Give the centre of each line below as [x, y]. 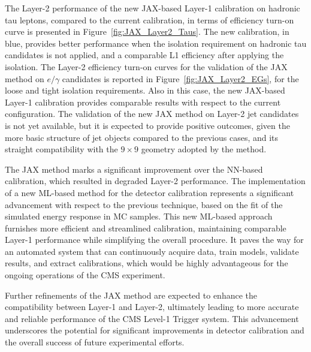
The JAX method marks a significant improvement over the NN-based [134, 169]
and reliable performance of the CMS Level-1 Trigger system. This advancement [152, 318]
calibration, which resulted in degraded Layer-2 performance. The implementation [155, 181]
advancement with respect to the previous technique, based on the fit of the [144, 204]
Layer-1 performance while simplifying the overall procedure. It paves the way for [154, 240]
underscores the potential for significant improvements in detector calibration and [155, 330]
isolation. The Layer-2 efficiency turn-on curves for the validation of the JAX [146, 66]
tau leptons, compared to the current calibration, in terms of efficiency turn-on [150, 19]
